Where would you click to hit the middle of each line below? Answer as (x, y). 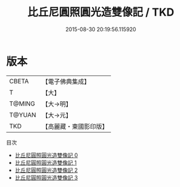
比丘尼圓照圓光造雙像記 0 (46, 155)
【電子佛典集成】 (66, 82)
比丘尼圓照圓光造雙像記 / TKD (101, 12)
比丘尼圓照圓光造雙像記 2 (46, 170)
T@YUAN (23, 114)
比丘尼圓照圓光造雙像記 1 (46, 162)
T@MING (22, 104)
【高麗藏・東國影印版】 (75, 126)
